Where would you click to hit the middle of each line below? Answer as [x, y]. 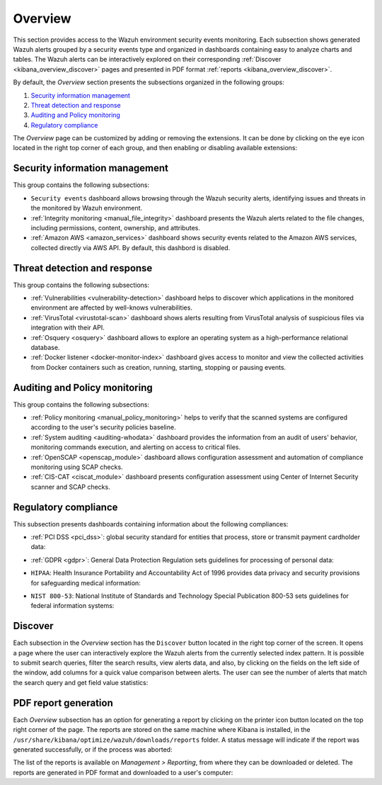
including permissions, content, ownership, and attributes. [116, 227]
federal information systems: [73, 606]
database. [45, 347]
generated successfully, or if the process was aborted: [93, 749]
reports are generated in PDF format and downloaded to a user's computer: [123, 772]
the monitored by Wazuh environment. [87, 208]
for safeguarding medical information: [86, 583]
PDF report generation [63, 702]
